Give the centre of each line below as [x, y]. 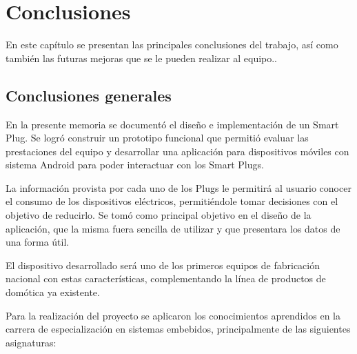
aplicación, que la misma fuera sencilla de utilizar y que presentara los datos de [173, 228]
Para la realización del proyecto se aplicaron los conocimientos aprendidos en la [173, 315]
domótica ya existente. [53, 292]
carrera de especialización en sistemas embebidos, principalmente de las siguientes [178, 329]
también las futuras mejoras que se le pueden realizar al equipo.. [142, 58]
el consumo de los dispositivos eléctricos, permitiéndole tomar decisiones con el [172, 201]
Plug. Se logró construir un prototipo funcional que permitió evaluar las [157, 138]
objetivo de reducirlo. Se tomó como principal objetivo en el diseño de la [159, 215]
